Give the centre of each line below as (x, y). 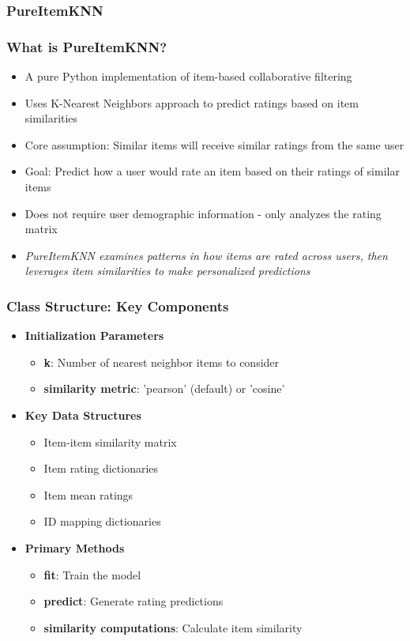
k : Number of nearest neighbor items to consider (162, 362)
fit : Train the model (92, 574)
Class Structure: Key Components (118, 305)
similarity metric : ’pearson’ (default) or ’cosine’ (164, 388)
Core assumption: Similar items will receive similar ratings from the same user (214, 144)
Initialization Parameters (94, 336)
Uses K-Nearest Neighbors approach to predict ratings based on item (192, 102)
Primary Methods (75, 547)
